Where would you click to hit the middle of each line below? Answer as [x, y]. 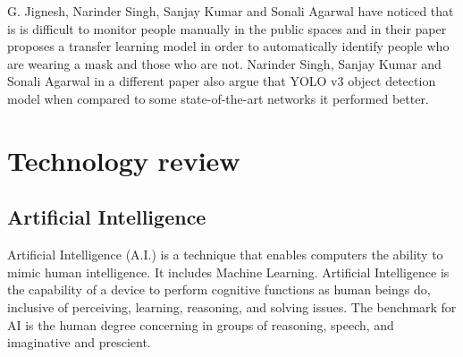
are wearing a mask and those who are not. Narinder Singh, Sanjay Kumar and [224, 63]
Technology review [124, 160]
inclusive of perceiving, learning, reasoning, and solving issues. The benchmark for [232, 306]
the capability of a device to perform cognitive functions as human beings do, [219, 289]
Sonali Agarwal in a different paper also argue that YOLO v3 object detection [222, 81]
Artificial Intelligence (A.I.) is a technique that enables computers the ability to [225, 255]
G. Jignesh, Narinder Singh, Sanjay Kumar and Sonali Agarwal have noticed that [231, 11]
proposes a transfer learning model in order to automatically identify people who [228, 46]
